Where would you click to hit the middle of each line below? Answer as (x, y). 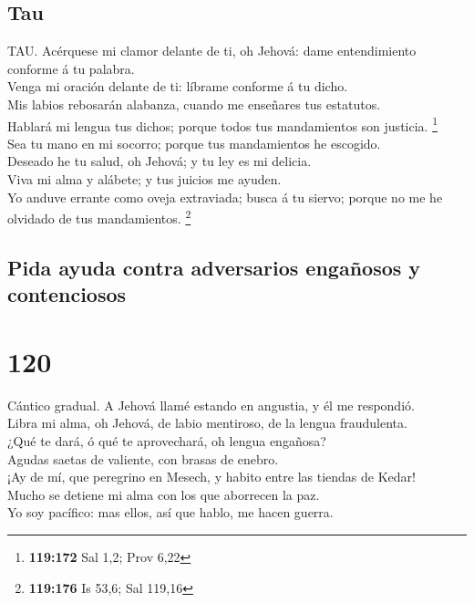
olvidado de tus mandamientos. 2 (99, 217)
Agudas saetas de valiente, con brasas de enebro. (143, 458)
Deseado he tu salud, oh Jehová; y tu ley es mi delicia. (160, 161)
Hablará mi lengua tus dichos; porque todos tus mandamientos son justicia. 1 (222, 124)
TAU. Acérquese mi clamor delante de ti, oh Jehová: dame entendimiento (212, 51)
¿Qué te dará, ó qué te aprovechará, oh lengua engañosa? (167, 440)
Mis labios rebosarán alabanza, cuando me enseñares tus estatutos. (194, 104)
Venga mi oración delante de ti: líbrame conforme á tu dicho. (178, 86)
